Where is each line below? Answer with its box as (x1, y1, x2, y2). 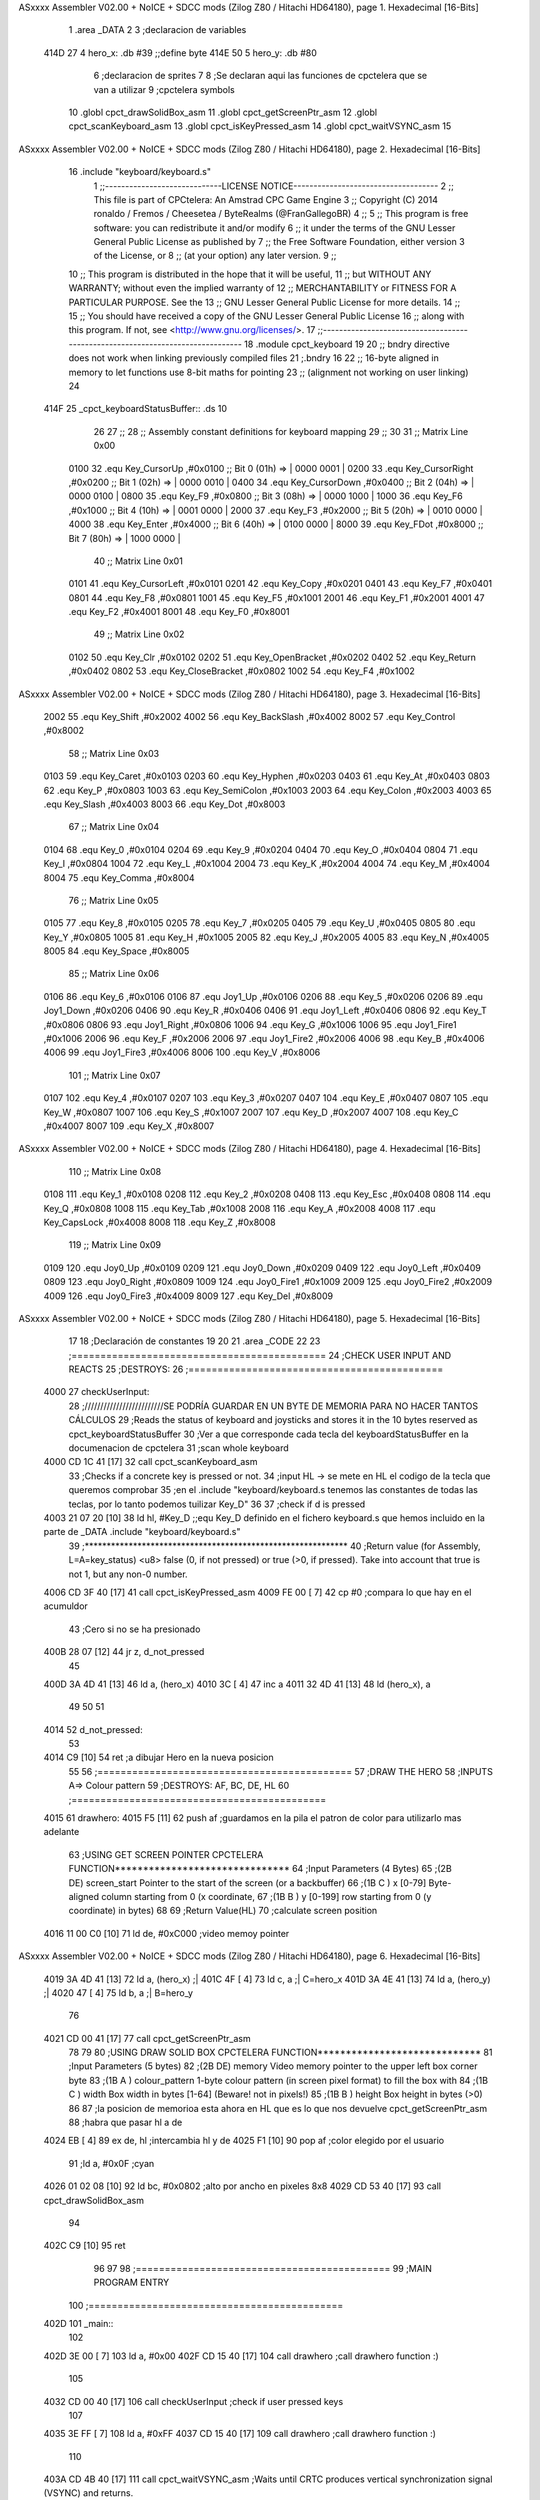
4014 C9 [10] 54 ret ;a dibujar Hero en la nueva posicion (43, 1751, 274, 1764)
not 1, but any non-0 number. (68, 1568, 189, 1580)
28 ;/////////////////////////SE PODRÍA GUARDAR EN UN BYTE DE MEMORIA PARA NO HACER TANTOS (68, 1400, 479, 1412)
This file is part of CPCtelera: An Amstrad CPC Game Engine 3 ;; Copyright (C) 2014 (93, 193, 439, 205)
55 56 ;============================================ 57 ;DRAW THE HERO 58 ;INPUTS (68, 1765, 494, 1777)
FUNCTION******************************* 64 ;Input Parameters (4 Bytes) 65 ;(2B (68, 1863, 452, 1875)
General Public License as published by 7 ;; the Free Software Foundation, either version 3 (93, 236, 465, 248)
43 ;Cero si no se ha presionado (68, 1623, 201, 1635)
